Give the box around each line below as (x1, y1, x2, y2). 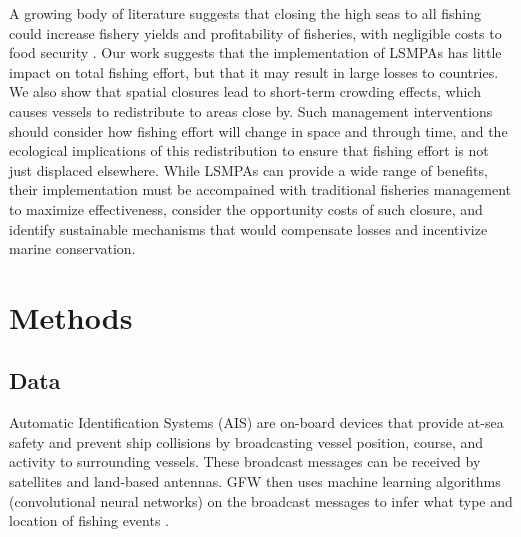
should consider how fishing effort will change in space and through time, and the (9, 120, 508, 141)
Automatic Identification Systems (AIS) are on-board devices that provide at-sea (9, 412, 504, 433)
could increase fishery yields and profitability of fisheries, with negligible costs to (9, 22, 502, 43)
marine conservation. (9, 238, 136, 259)
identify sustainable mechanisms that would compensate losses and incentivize (9, 218, 488, 239)
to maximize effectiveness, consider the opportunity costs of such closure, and (9, 198, 483, 219)
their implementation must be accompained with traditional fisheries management (9, 179, 512, 200)
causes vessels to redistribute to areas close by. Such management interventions (9, 100, 493, 121)
